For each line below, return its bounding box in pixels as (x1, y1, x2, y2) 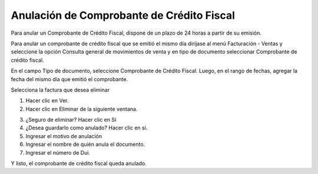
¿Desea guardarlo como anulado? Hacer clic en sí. (25, 124, 148, 132)
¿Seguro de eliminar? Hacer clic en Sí (25, 116, 117, 123)
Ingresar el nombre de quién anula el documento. (25, 141, 145, 148)
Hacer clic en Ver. (25, 97, 69, 104)
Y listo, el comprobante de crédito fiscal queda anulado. (11, 160, 147, 167)
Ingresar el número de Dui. (25, 149, 91, 156)
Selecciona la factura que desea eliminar (11, 86, 110, 93)
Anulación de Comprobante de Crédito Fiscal (11, 9, 236, 22)
